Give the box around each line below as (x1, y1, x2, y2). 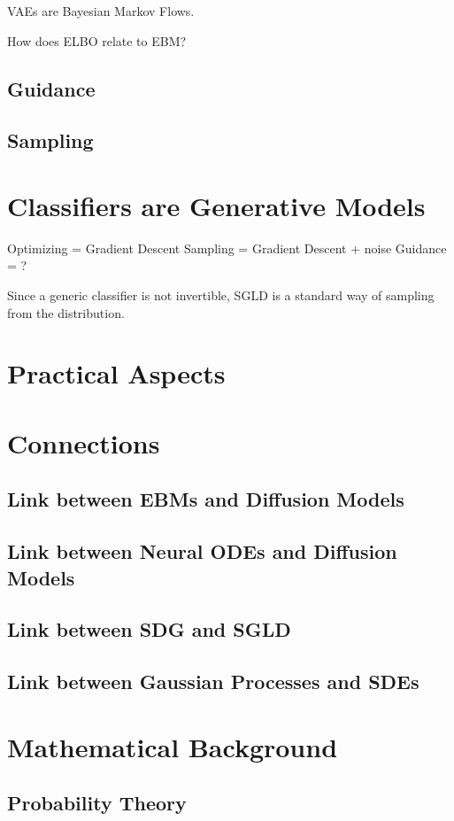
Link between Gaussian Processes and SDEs (7, 668, 419, 695)
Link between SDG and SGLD (7, 616, 291, 643)
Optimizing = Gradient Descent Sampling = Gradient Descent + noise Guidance (7, 238, 447, 257)
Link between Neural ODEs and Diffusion (7, 538, 397, 565)
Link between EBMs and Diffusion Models (7, 485, 404, 513)
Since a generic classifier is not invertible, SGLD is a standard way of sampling (7, 286, 435, 305)
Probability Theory (7, 789, 187, 817)
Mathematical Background (7, 728, 338, 764)
